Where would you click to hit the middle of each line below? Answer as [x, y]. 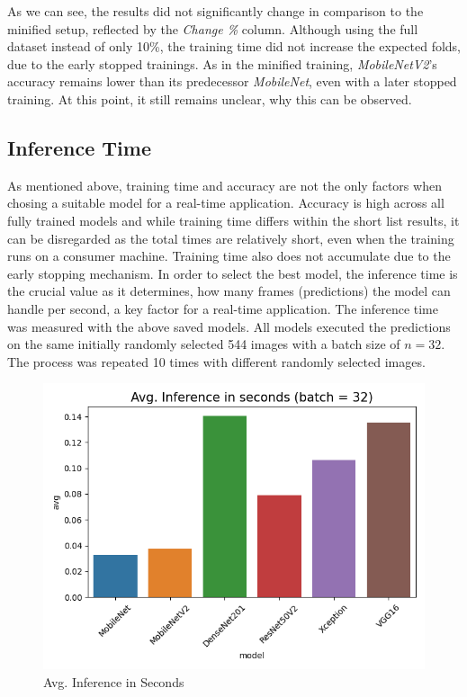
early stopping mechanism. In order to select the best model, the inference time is [233, 273]
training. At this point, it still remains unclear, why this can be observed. [210, 98]
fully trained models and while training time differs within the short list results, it [233, 220]
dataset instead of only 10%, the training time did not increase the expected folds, [234, 46]
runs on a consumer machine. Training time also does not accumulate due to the [229, 256]
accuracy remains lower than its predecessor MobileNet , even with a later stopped [232, 81]
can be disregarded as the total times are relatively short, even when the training [231, 238]
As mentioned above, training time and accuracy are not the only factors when [225, 185]
